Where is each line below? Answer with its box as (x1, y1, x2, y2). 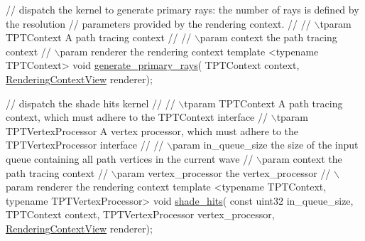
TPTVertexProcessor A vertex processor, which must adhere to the (6, 123, 299, 138)
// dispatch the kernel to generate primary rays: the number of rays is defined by (6, 2, 359, 16)
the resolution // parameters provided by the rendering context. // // (6, 16, 311, 31)
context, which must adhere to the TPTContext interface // (6, 109, 268, 124)
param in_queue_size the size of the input (173, 137, 359, 152)
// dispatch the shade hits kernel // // (6, 95, 175, 110)
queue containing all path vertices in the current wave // (6, 151, 254, 166)
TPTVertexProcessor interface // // (6, 137, 164, 152)
